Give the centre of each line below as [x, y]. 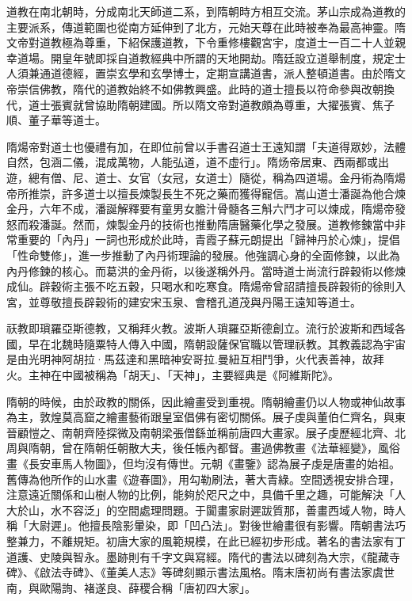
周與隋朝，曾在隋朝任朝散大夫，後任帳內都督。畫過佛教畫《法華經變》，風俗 [203, 448]
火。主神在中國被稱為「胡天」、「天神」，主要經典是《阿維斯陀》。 [173, 375]
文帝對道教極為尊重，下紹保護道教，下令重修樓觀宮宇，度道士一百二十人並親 [206, 42]
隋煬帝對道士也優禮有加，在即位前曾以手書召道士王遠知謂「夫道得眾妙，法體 [206, 146]
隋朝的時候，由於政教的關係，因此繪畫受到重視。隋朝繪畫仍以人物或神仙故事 [206, 401]
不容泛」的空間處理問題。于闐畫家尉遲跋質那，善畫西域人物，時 [228, 510]
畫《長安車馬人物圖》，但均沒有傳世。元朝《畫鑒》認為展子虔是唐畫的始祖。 [203, 464]
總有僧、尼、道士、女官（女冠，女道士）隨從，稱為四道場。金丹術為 [206, 177]
